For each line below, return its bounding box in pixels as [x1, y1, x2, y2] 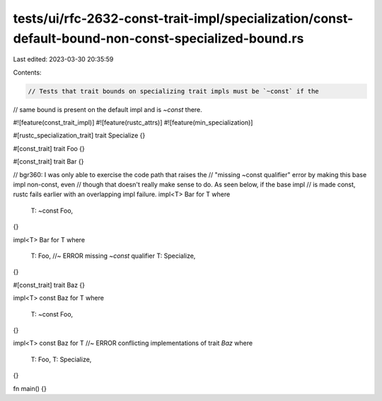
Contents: [13, 68, 42, 77]
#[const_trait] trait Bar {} [13, 157, 84, 166]
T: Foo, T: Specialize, [30, 355, 92, 363]
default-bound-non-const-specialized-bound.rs [13, 30, 304, 46]
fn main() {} [13, 384, 47, 392]
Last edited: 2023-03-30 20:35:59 [13, 55, 114, 64]
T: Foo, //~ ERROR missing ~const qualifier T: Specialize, [30, 252, 196, 260]
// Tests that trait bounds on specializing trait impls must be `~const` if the [28, 87, 320, 95]
